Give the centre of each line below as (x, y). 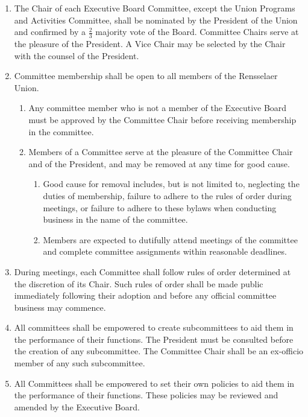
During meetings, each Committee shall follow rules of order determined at (152, 271)
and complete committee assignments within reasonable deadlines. (165, 251)
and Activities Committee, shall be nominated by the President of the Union (156, 20)
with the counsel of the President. (77, 55)
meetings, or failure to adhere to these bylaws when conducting (160, 207)
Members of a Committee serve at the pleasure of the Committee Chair (161, 152)
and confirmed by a (50, 32)
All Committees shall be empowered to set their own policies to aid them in (154, 383)
